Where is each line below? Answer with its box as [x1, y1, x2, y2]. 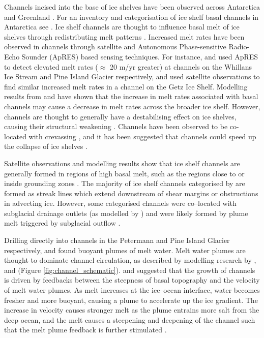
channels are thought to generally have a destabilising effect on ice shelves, [4, 111, 237, 121]
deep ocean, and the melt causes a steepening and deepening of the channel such [4, 314, 255, 325]
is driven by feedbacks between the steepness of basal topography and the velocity [4, 274, 260, 285]
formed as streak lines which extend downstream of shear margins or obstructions [4, 188, 258, 198]
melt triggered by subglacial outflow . [4, 218, 121, 228]
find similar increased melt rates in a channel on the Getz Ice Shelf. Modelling [4, 81, 248, 91]
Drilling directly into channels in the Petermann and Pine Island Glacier [4, 235, 230, 245]
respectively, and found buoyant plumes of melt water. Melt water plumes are [4, 244, 246, 255]
